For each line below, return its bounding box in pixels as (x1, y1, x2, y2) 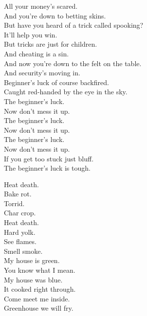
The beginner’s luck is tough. (4, 163, 91, 173)
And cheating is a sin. (4, 48, 69, 58)
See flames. (4, 236, 37, 246)
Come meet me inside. (4, 293, 70, 303)
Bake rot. (4, 189, 32, 199)
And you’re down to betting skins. (4, 10, 106, 20)
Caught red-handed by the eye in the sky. (4, 87, 128, 97)
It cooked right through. (4, 284, 76, 294)
